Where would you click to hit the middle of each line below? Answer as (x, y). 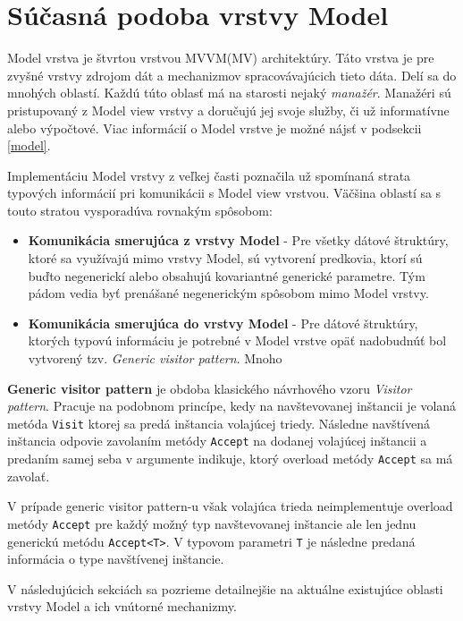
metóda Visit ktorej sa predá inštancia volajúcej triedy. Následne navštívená (219, 423)
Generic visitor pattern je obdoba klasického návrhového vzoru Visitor (210, 388)
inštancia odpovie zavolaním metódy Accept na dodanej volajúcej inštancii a (217, 441)
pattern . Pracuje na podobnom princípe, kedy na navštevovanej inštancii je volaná (232, 406)
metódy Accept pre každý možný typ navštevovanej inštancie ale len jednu (212, 523)
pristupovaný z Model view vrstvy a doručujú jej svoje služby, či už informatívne (228, 110)
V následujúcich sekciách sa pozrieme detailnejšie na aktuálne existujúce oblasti (225, 588)
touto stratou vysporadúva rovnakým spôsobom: (140, 210)
